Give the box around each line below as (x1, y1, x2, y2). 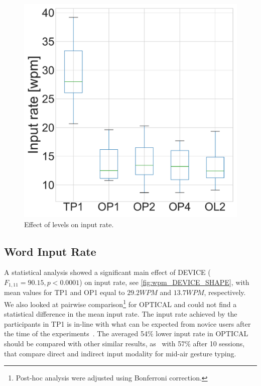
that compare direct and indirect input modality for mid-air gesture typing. (4, 348, 236, 358)
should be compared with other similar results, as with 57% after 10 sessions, (4, 338, 245, 349)
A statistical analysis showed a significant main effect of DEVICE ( (4, 267, 211, 277)
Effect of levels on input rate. (24, 219, 114, 229)
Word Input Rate (4, 243, 96, 259)
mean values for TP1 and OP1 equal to (4, 287, 125, 298)
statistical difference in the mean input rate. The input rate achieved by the (4, 309, 237, 319)
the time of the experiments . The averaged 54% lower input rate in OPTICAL (4, 328, 248, 339)
